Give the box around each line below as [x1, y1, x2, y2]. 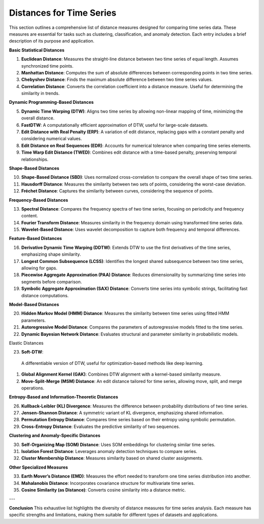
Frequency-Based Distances [9, 197, 68, 203]
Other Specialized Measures [9, 464, 68, 470]
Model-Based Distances [9, 302, 60, 307]
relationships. [21, 156, 49, 162]
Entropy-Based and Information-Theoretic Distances [9, 394, 118, 400]
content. [21, 213, 39, 219]
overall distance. [21, 115, 55, 121]
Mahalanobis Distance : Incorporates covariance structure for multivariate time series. [21, 480, 195, 486]
